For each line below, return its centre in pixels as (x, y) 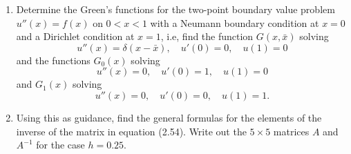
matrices (291, 131)
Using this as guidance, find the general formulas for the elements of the (169, 117)
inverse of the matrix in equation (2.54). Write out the (131, 131)
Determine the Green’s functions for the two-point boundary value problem (175, 9)
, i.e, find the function (207, 36)
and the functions (53, 60)
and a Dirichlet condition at (75, 36)
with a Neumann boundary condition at (235, 22)
